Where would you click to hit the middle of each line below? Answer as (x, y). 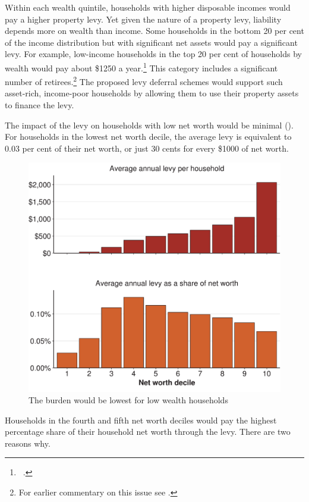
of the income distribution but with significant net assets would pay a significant (151, 42)
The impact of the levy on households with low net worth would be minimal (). (149, 125)
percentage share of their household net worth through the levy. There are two (148, 432)
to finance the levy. (40, 105)
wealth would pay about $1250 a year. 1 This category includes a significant (141, 67)
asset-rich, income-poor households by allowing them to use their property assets (152, 93)
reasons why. (28, 443)
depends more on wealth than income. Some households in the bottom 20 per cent (154, 31)
